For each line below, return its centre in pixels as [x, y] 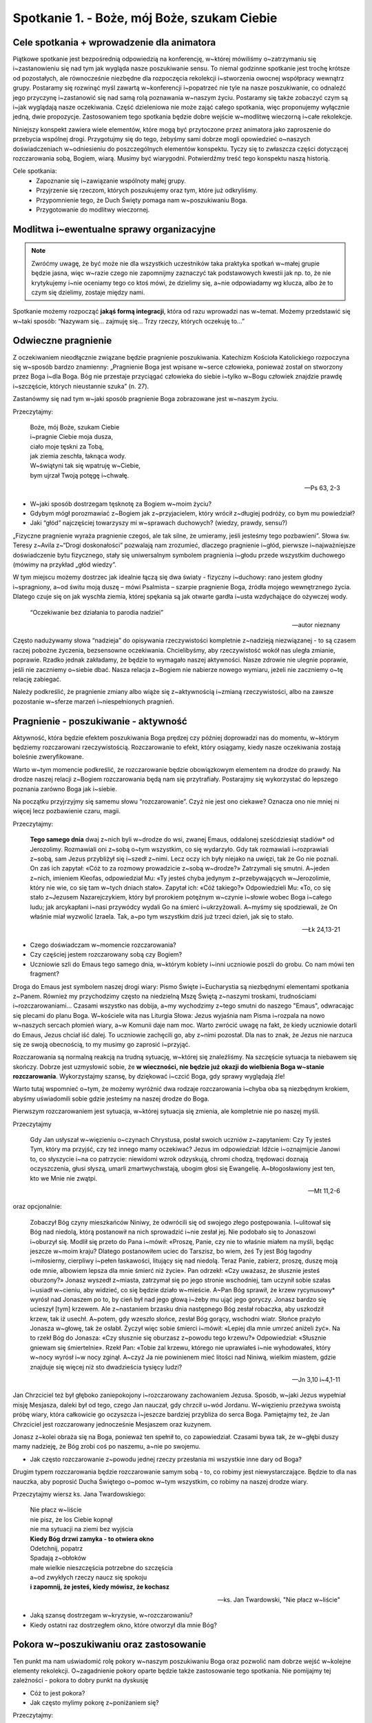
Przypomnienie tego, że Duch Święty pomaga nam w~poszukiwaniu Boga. [142, 200]
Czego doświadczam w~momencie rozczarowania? [103, 945]
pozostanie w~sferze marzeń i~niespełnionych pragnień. [93, 701]
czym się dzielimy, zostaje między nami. [88, 292]
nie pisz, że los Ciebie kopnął [71, 1519]
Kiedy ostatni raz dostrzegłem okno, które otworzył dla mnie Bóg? [123, 1625]
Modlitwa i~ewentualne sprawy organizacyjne [114, 229]
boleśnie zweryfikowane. [48, 757]
